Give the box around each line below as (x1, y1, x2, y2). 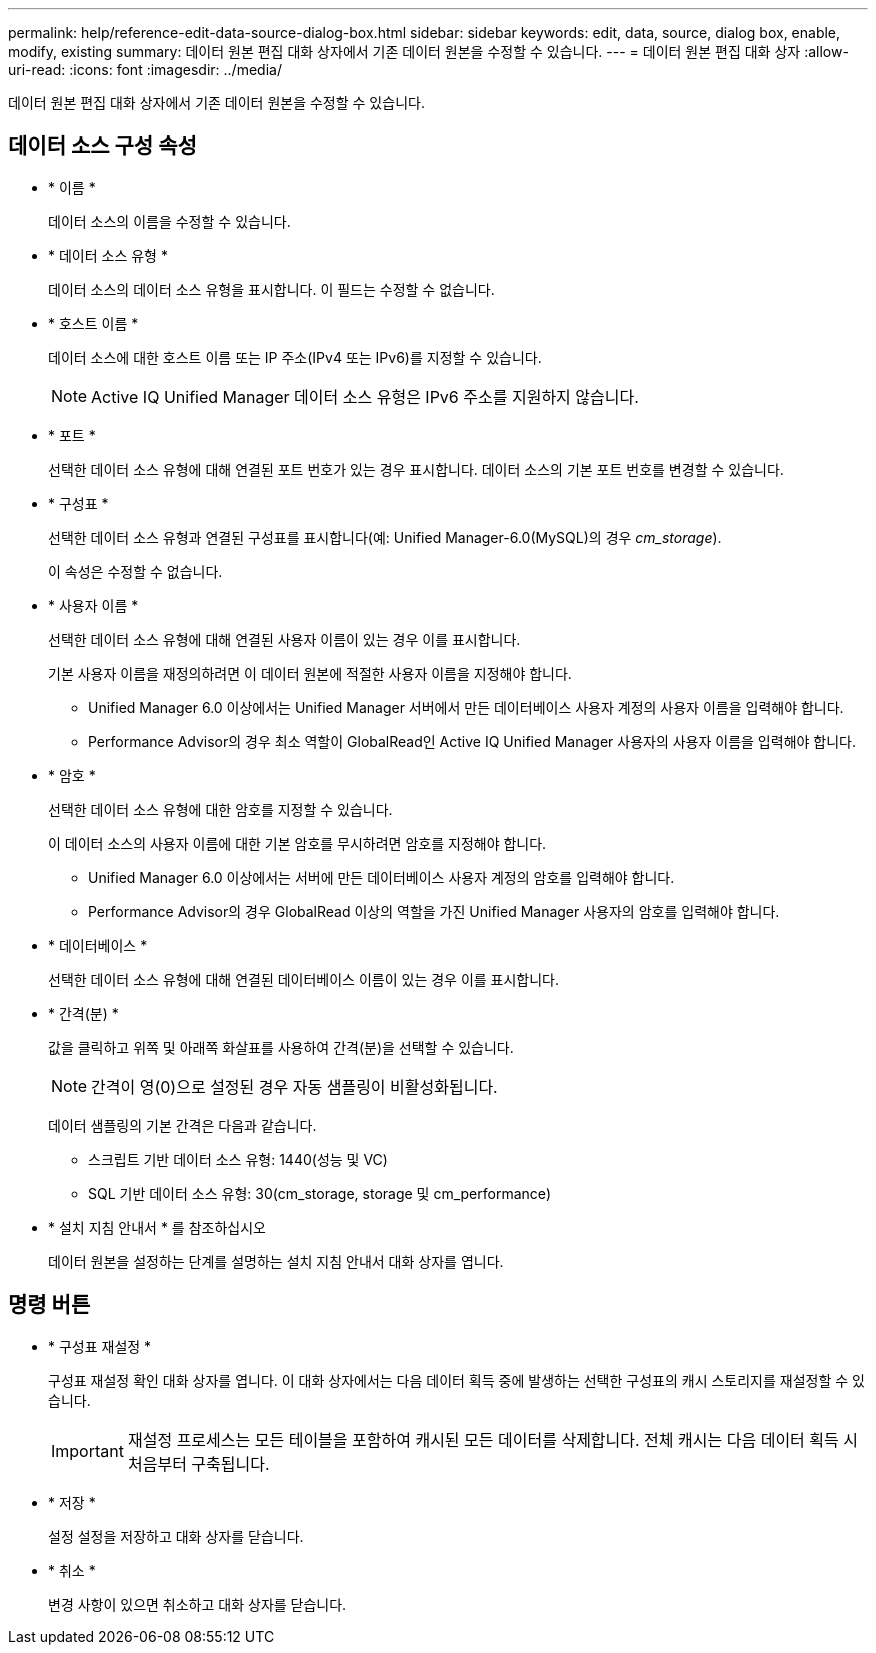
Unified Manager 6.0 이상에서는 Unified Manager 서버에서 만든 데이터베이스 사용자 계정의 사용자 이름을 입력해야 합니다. (88, 698, 844, 716)
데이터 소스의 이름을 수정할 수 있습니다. (48, 212, 291, 230)
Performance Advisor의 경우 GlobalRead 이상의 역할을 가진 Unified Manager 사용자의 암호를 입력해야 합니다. (88, 902, 780, 920)
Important (51, 1440, 124, 1461)
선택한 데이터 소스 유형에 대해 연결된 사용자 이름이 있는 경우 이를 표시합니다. (48, 630, 521, 648)
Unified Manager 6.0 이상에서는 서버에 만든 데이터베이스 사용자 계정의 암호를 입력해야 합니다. (88, 868, 675, 886)
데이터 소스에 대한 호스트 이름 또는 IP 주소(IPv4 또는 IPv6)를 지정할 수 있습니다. (48, 348, 542, 366)
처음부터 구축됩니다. (127, 1453, 270, 1474)
